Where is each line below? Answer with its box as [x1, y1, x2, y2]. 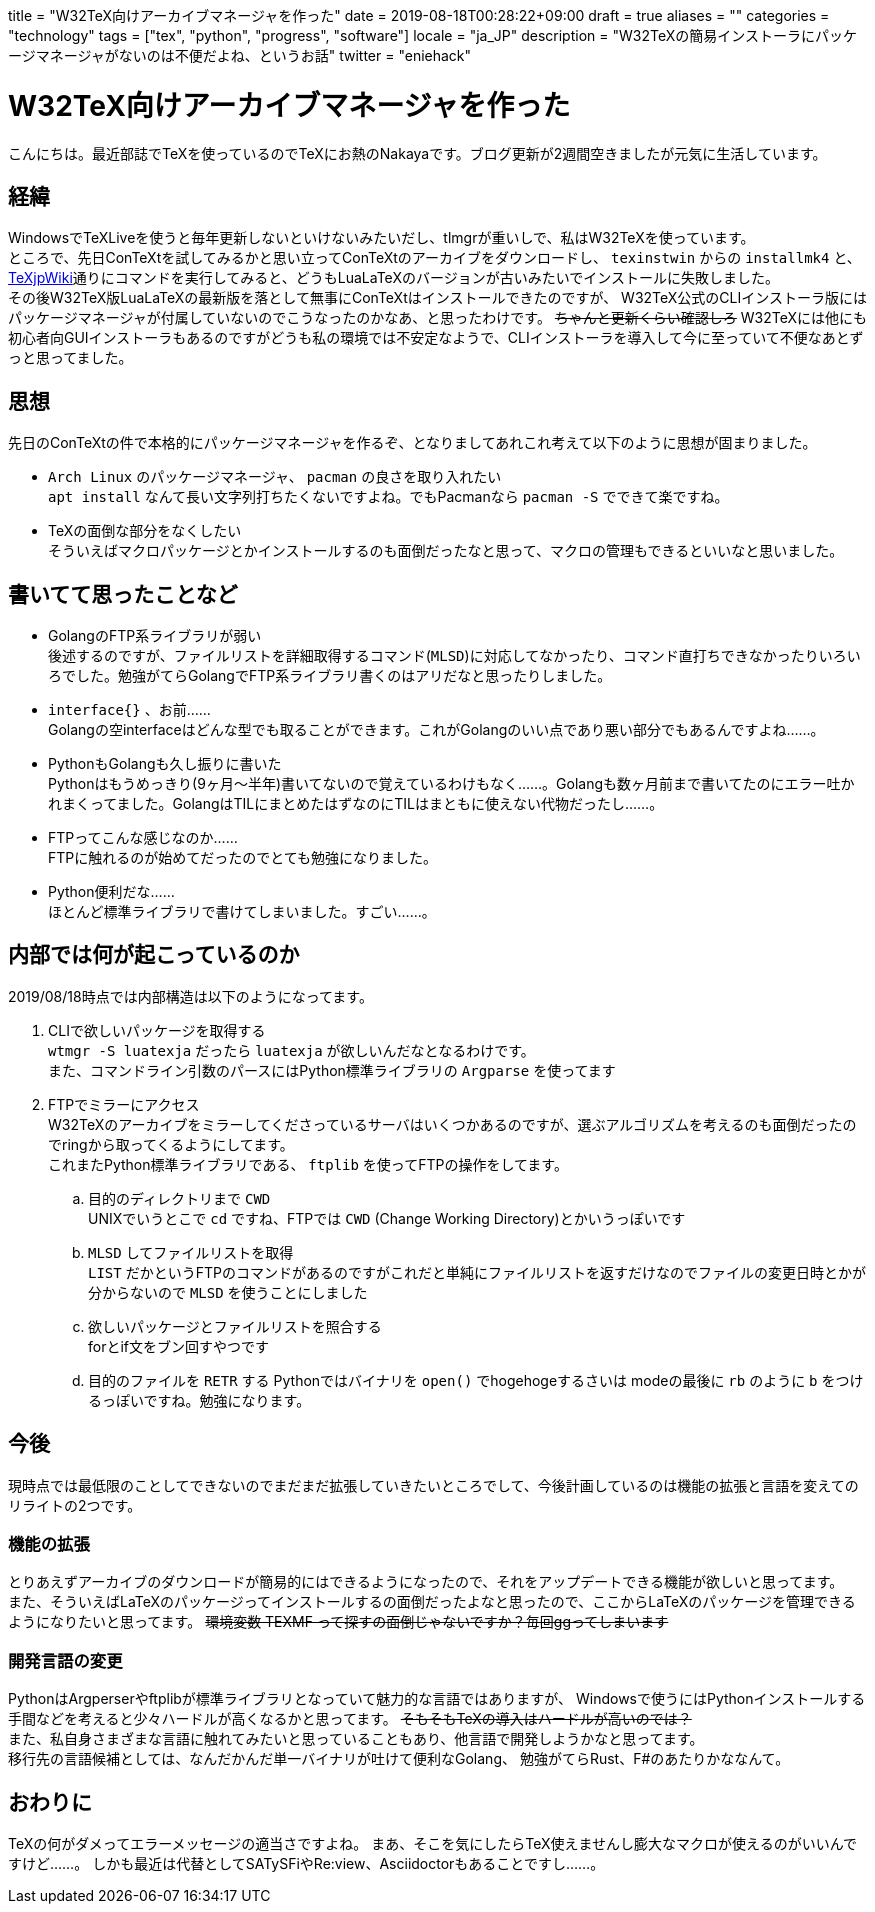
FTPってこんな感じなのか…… [48, 829, 238, 847]
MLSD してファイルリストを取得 [88, 1243, 294, 1261]
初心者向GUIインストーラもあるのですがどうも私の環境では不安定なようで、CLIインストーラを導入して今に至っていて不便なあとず [8, 329, 864, 347]
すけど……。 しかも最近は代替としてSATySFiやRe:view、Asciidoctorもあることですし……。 [8, 1855, 605, 1873]
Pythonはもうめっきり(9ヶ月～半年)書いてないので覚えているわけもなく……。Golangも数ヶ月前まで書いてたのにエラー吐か [48, 775, 855, 793]
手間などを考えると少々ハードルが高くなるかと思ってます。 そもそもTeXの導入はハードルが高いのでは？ [8, 1710, 692, 1728]
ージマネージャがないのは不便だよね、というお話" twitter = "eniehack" [8, 47, 472, 64]
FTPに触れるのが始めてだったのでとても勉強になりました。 [48, 849, 438, 867]
